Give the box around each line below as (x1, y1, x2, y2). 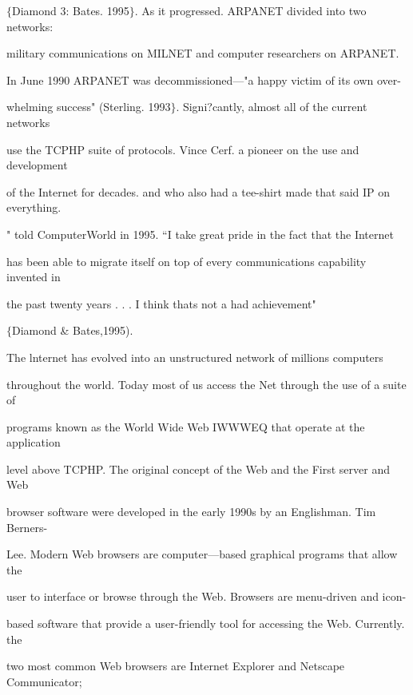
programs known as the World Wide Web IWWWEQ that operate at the (6, 418, 365, 435)
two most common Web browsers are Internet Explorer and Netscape (6, 657, 345, 674)
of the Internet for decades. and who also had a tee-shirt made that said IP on (6, 183, 391, 200)
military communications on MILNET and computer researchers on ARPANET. (6, 45, 399, 62)
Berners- (6, 518, 48, 535)
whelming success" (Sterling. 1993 (6, 98, 171, 115)
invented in (6, 268, 61, 285)
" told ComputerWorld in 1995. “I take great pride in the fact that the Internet (6, 225, 394, 242)
